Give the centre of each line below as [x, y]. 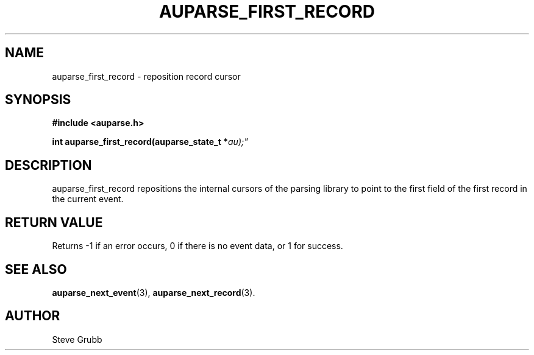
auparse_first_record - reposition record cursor [146, 76]
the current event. [88, 199]
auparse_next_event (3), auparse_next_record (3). [154, 292]
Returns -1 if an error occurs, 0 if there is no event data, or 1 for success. [198, 246]
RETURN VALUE [54, 222]
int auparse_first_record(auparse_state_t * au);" [150, 142]
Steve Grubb [77, 339]
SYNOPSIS [38, 100]
